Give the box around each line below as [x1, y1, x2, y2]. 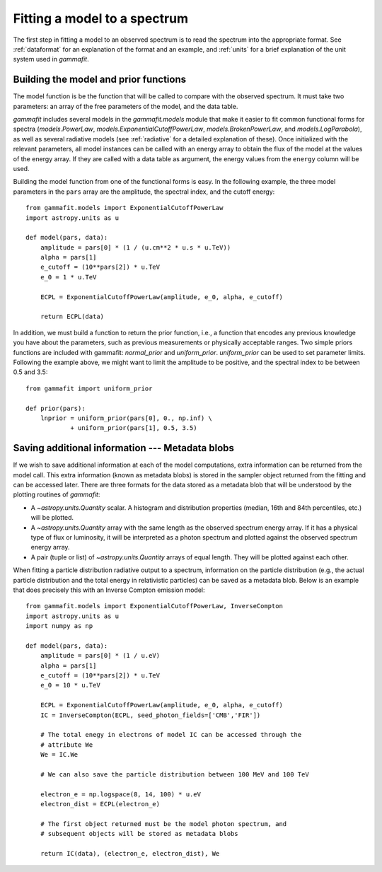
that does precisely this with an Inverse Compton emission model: [13, 586, 205, 594]
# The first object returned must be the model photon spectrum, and [40, 820, 287, 827]
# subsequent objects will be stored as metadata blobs [40, 830, 238, 838]
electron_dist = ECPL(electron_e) [40, 800, 161, 808]
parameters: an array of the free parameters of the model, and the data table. [13, 102, 238, 110]
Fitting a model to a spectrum [13, 11, 189, 26]
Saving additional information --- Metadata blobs [13, 442, 235, 454]
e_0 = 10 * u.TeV [40, 681, 100, 690]
